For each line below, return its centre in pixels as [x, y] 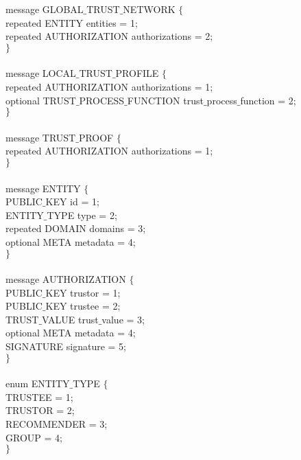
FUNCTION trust [165, 100]
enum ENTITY [38, 383]
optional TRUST [41, 100]
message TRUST [41, 137]
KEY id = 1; [72, 202]
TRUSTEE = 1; [39, 396]
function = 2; [268, 100]
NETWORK [149, 9]
